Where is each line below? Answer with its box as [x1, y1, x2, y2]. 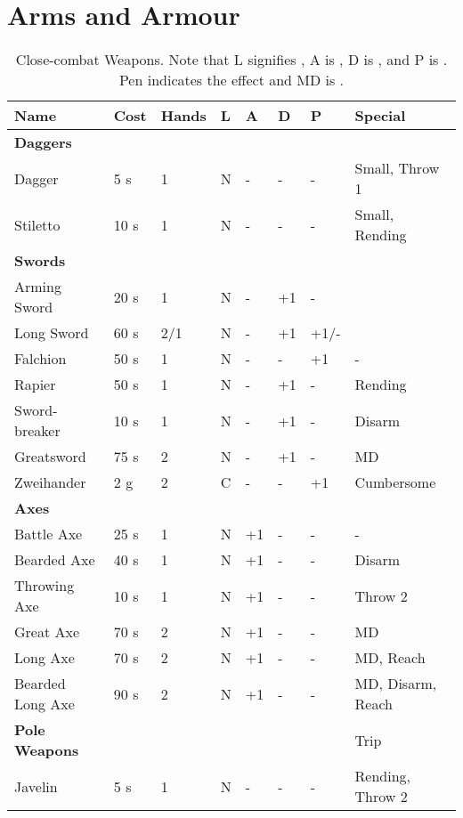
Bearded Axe [14, 549, 95, 571]
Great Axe [14, 621, 80, 643]
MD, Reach [354, 647, 426, 668]
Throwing [14, 575, 75, 596]
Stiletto [14, 214, 61, 235]
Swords [14, 250, 66, 271]
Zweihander [14, 472, 86, 493]
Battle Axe [14, 523, 83, 545]
